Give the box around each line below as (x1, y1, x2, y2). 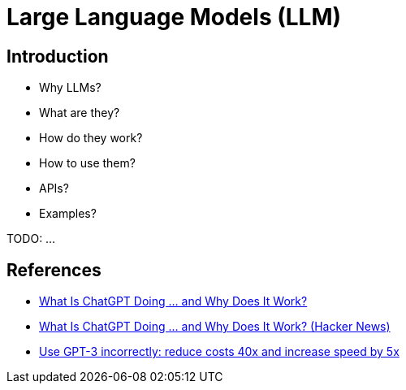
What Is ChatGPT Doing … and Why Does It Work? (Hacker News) (39, 319, 391, 334)
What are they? (39, 106, 120, 120)
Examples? (39, 206, 97, 221)
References (6, 259, 101, 280)
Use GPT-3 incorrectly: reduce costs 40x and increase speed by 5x (39, 344, 400, 359)
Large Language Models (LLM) (6, 3, 342, 31)
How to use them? (39, 156, 136, 171)
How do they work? (39, 131, 143, 145)
